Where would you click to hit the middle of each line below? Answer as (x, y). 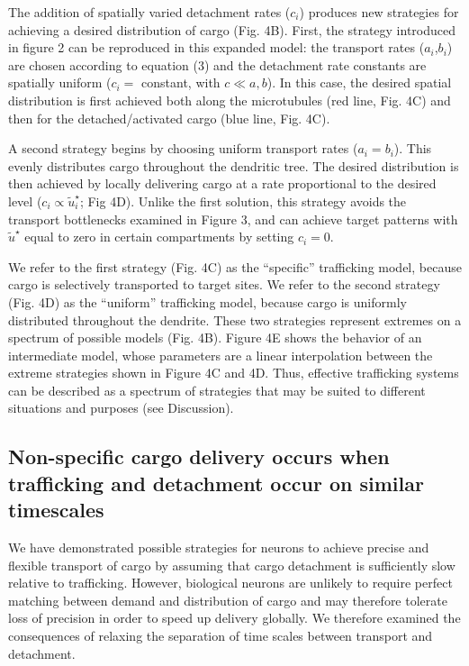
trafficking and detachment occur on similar (216, 483)
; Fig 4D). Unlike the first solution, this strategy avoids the (243, 201)
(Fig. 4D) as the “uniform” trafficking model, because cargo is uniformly (207, 301)
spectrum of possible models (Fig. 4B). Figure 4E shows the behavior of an (215, 338)
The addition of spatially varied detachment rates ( (149, 12)
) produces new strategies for (379, 12)
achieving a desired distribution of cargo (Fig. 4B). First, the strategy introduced (232, 29)
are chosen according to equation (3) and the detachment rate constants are (217, 64)
